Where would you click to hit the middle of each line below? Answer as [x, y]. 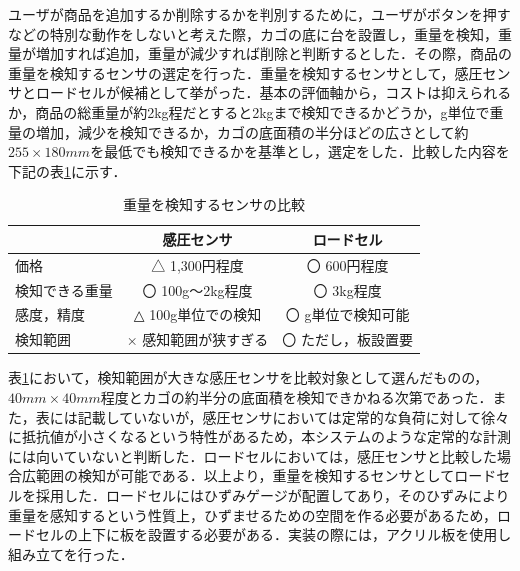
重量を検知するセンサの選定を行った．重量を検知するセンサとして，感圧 [245, 72]
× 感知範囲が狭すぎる [197, 339]
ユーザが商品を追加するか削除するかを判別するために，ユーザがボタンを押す [259, 14]
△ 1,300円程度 [197, 264]
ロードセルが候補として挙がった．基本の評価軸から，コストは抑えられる [273, 92]
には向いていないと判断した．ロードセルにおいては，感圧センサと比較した [252, 455]
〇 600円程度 [347, 264]
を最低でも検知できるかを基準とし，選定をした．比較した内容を [300, 151]
